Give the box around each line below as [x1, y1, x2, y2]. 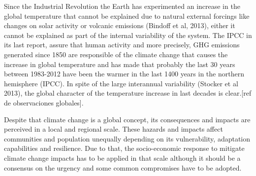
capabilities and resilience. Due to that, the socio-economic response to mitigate [4, 143, 245, 153]
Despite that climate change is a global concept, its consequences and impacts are [4, 114, 251, 124]
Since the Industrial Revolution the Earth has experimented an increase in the [4, 1, 240, 11]
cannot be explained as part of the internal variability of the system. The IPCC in [4, 30, 252, 40]
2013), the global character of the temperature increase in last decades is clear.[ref [4, 88, 252, 98]
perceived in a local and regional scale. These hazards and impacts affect [4, 124, 223, 134]
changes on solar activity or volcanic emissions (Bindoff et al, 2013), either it [4, 20, 235, 31]
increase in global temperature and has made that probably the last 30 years [4, 59, 235, 69]
